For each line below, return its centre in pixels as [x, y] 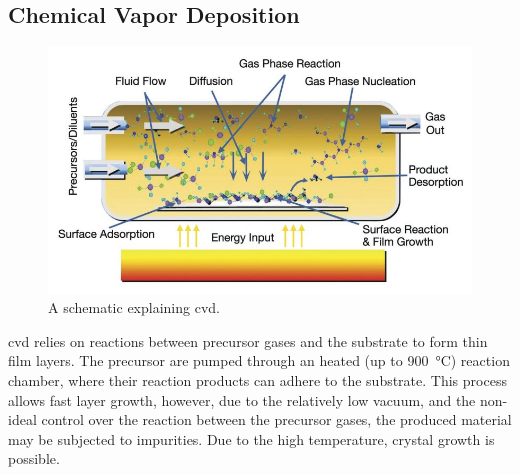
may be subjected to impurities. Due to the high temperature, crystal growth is [251, 438]
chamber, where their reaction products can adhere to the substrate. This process [257, 380]
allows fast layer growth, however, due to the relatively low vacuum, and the [242, 399]
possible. [34, 458]
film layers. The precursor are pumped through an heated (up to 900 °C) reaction [259, 360]
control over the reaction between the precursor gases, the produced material [276, 419]
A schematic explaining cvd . [134, 307]
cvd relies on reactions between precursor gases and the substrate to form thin [248, 340]
